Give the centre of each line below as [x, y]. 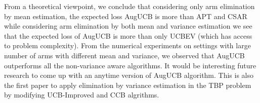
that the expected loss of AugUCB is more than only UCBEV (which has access [128, 35]
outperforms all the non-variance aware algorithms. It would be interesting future [130, 65]
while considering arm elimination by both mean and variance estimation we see [128, 26]
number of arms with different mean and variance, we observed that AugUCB [124, 55]
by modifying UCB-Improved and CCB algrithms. [82, 95]
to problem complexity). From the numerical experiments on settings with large [127, 45]
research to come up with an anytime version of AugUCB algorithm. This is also [129, 75]
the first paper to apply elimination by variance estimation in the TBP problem [128, 85]
